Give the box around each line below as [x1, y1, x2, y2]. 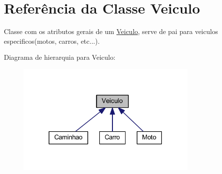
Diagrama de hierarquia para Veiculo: [4, 52, 115, 62]
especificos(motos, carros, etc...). [4, 35, 100, 46]
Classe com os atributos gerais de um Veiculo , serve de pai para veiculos [4, 26, 218, 36]
